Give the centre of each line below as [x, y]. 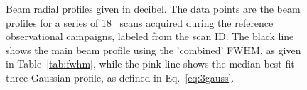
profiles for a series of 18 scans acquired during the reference [140, 22]
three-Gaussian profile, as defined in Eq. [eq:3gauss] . [120, 77]
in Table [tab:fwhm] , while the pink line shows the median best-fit [150, 64]
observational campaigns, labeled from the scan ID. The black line [150, 36]
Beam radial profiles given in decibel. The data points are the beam [153, 8]
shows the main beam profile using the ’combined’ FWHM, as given [153, 50]
